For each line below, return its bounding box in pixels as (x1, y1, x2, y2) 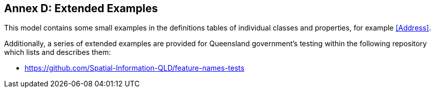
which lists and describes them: (4, 48, 111, 57)
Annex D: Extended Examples (4, 2, 158, 15)
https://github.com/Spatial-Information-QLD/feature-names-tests (25, 64, 244, 73)
